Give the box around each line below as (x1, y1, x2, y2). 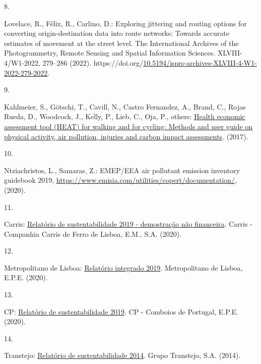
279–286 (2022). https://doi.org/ (42, 57, 144, 68)
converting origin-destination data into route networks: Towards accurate (4, 28, 229, 38)
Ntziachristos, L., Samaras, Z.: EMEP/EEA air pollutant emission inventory (4, 165, 240, 175)
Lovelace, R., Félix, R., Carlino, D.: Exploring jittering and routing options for (4, 18, 247, 28)
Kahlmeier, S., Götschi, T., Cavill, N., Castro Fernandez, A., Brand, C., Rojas (4, 101, 246, 112)
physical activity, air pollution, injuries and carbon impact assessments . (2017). (4, 131, 248, 141)
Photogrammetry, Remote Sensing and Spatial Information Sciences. (4, 47, 216, 58)
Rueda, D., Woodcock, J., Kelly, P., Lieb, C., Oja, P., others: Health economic (4, 111, 245, 122)
